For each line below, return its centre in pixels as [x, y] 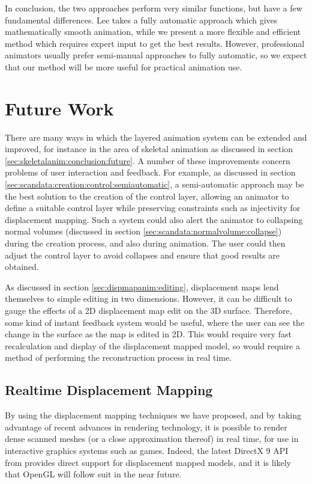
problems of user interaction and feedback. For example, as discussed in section [150, 172]
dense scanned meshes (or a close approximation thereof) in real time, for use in [152, 439]
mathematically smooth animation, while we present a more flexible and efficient [153, 32]
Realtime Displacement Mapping [109, 390]
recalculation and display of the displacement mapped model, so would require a [152, 345]
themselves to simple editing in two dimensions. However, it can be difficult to [148, 299]
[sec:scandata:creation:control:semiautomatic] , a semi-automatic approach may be [154, 184]
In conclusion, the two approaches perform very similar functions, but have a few [154, 8]
